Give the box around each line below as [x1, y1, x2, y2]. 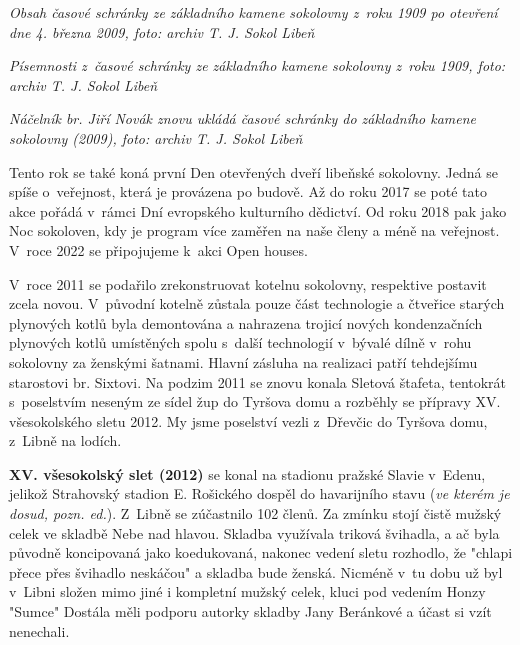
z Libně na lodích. [9, 430, 122, 451]
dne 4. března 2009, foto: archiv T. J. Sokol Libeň [9, 21, 315, 42]
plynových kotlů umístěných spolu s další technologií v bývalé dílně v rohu [9, 332, 472, 353]
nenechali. [9, 620, 70, 641]
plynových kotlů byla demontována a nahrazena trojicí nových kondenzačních [9, 312, 483, 333]
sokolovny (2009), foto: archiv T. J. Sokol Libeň [9, 127, 303, 148]
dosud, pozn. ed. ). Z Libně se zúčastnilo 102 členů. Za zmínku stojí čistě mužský [9, 503, 502, 524]
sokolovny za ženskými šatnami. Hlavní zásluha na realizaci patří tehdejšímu [9, 351, 478, 372]
